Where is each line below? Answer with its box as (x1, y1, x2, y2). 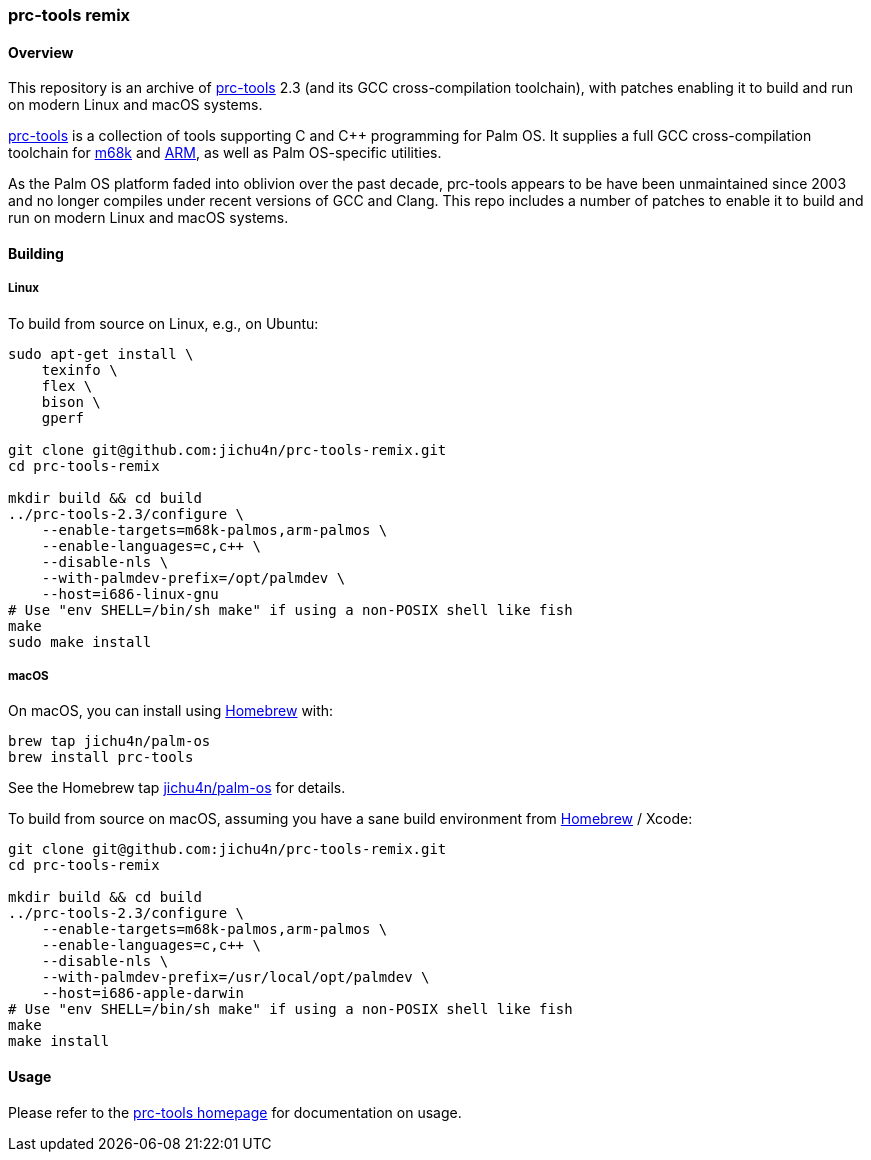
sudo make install (8, 633, 152, 650)
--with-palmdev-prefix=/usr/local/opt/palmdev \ (41, 969, 430, 986)
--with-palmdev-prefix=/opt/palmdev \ (41, 569, 346, 586)
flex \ (41, 377, 93, 394)
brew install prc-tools (8, 749, 194, 766)
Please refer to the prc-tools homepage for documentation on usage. (8, 1103, 462, 1121)
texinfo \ (41, 361, 118, 378)
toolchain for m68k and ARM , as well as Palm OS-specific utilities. (8, 144, 442, 162)
